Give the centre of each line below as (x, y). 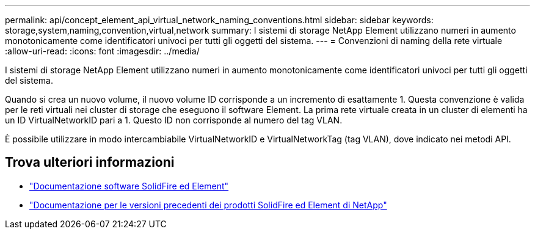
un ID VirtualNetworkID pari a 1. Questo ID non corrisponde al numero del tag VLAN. (174, 120)
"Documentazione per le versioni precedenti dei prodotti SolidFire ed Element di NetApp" (208, 205)
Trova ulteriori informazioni (90, 163)
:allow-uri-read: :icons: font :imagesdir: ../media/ (102, 51)
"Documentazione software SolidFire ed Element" (129, 186)
